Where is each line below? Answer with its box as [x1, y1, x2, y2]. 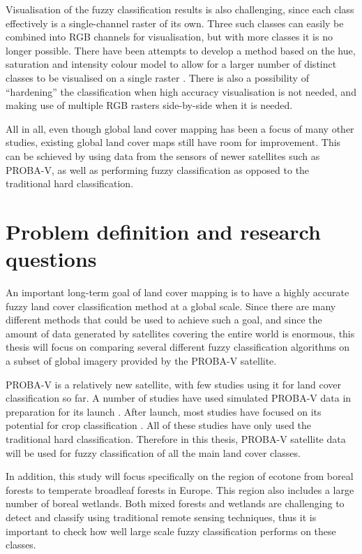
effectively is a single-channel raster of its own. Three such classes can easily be [6, 15, 344, 30]
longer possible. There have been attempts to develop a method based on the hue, [6, 43, 356, 57]
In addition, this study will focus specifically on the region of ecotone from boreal [6, 469, 354, 483]
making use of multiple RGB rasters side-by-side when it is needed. [6, 98, 293, 112]
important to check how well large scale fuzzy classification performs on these [6, 523, 336, 538]
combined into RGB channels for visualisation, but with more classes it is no [6, 29, 333, 44]
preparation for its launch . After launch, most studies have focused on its [6, 404, 322, 418]
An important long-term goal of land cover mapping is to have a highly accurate [6, 285, 349, 300]
